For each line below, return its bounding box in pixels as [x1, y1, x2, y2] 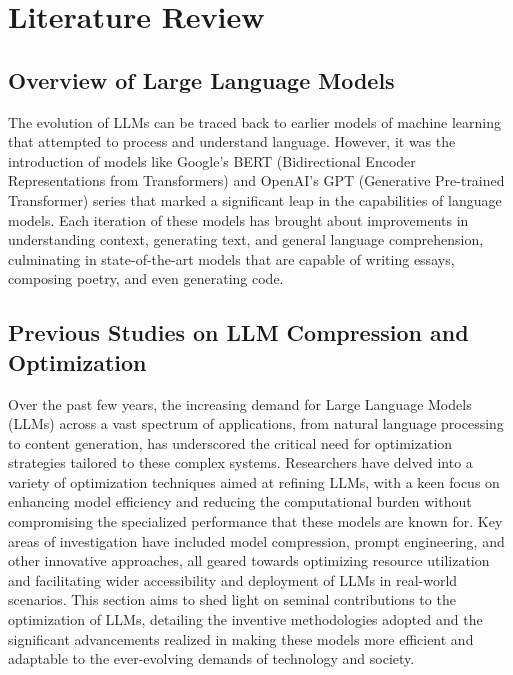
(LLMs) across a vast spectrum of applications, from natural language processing [8, 413, 504, 434]
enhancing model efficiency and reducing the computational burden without [8, 491, 472, 512]
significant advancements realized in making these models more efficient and [8, 628, 474, 649]
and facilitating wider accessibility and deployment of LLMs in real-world [8, 569, 458, 590]
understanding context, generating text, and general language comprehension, [8, 229, 484, 250]
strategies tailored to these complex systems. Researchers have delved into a [8, 452, 473, 473]
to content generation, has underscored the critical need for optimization [8, 432, 453, 453]
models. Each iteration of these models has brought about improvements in [8, 209, 469, 230]
